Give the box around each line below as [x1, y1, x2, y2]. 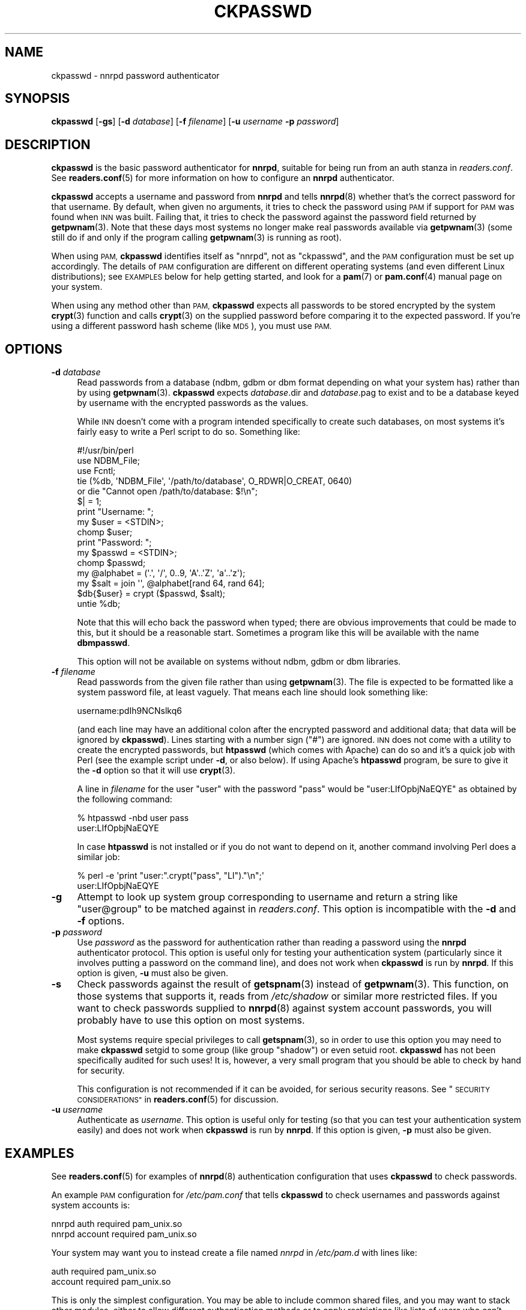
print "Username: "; [77, 506, 154, 517]
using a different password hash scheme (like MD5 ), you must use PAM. [51, 321, 332, 331]
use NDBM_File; [77, 455, 140, 466]
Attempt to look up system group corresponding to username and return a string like [77, 891, 458, 903]
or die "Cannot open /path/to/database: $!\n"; [77, 486, 258, 497]
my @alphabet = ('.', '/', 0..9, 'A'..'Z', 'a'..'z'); [77, 568, 246, 579]
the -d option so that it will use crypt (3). [77, 765, 235, 776]
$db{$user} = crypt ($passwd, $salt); [77, 588, 226, 599]
